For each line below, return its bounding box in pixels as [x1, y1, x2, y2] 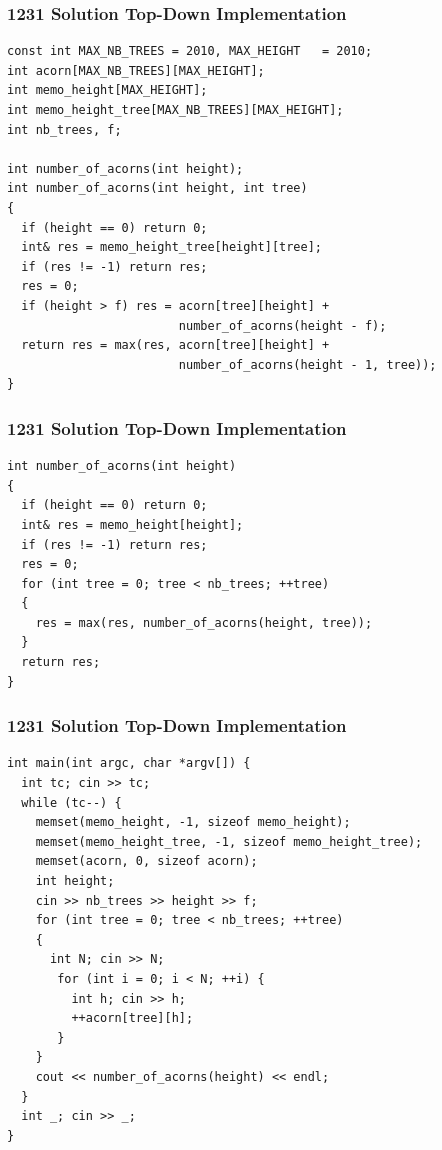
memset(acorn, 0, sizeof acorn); [35, 854, 258, 869]
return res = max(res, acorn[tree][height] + [21, 338, 330, 353]
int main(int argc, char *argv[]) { [7, 756, 251, 771]
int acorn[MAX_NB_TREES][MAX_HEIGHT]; [7, 63, 265, 78]
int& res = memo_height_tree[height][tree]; [21, 240, 322, 255]
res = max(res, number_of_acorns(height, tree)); [35, 615, 373, 630]
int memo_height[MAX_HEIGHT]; [7, 83, 208, 98]
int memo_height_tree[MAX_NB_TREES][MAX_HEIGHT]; [7, 103, 344, 117]
